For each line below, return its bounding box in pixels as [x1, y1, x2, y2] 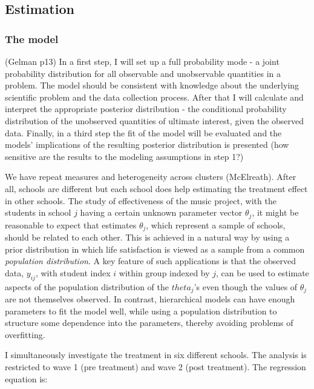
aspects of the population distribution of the [5, 280, 169, 293]
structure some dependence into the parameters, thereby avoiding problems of [5, 316, 293, 329]
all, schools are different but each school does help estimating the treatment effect [5, 182, 308, 194]
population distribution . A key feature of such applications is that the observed [5, 254, 296, 267]
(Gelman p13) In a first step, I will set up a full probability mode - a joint [5, 55, 280, 67]
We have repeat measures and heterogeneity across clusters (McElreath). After [5, 170, 296, 183]
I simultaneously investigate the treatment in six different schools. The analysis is [5, 348, 307, 361]
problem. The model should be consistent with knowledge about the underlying [5, 79, 299, 91]
